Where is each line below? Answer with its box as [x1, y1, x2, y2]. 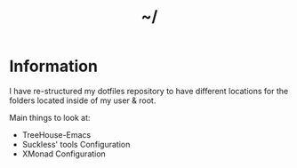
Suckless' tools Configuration [21, 139, 131, 149]
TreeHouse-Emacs [21, 129, 92, 140]
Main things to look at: [9, 112, 91, 123]
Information [9, 56, 98, 76]
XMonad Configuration [21, 148, 107, 159]
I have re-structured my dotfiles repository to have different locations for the [9, 85, 289, 96]
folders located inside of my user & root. [9, 95, 157, 106]
